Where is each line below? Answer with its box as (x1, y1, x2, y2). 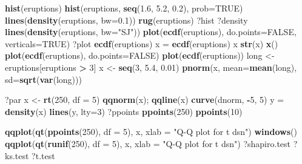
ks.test (5, 149, 29, 162)
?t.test (32, 149, 55, 162)
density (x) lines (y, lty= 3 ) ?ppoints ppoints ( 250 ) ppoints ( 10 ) (5, 105, 243, 117)
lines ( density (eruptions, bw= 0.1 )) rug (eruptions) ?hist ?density (5, 13, 248, 26)
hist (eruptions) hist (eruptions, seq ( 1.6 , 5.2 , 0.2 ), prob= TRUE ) (5, 2, 243, 14)
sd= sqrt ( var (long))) (5, 73, 82, 85)
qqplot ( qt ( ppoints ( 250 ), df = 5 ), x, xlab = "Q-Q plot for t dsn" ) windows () (5, 125, 297, 138)
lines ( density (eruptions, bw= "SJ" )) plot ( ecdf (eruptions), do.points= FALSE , (5, 25, 297, 38)
